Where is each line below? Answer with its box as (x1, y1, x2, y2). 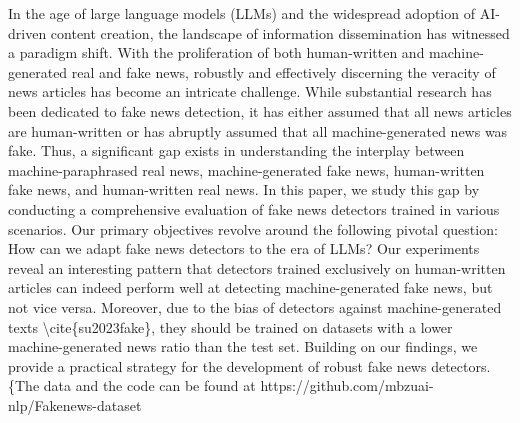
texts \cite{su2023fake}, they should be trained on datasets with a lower (8, 316, 453, 337)
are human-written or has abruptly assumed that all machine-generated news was (8, 120, 508, 141)
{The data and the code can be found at (8, 375, 256, 396)
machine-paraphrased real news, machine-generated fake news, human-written (8, 159, 485, 180)
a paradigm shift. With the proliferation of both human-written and (8, 42, 425, 63)
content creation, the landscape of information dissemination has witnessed (50, 22, 510, 43)
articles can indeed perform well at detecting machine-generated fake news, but (8, 277, 493, 298)
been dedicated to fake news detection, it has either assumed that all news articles (8, 100, 512, 121)
